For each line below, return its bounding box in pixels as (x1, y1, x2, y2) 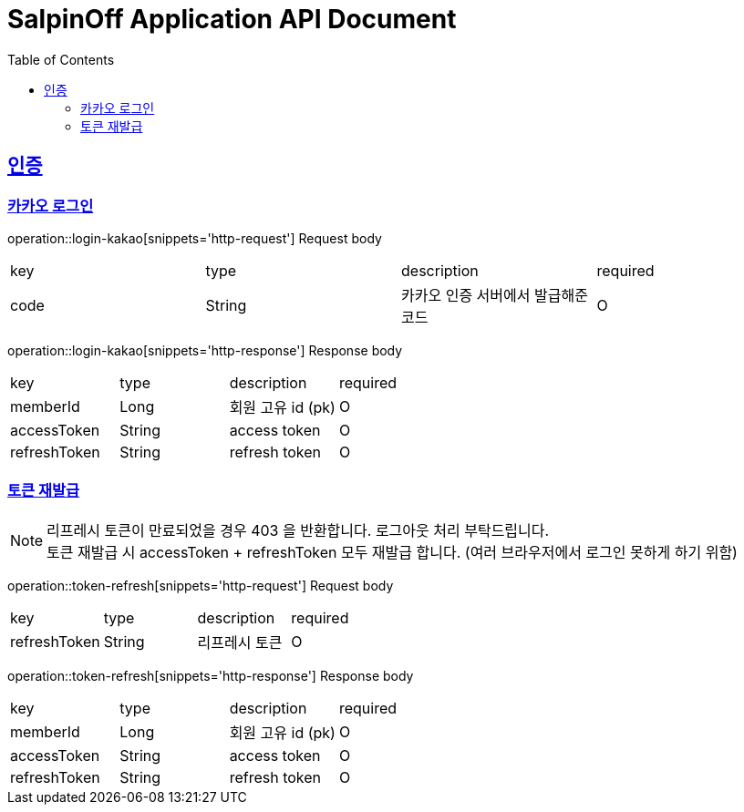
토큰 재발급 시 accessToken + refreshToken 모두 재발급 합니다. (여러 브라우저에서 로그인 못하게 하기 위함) (46, 542, 738, 561)
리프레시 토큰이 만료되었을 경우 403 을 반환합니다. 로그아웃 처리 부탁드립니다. (46, 520, 550, 540)
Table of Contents (7, 51, 115, 67)
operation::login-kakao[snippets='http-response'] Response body (7, 342, 403, 358)
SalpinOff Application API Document (7, 4, 457, 35)
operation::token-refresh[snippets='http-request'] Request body (7, 577, 394, 593)
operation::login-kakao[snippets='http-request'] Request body (7, 230, 382, 246)
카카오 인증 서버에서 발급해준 (401, 285, 588, 304)
